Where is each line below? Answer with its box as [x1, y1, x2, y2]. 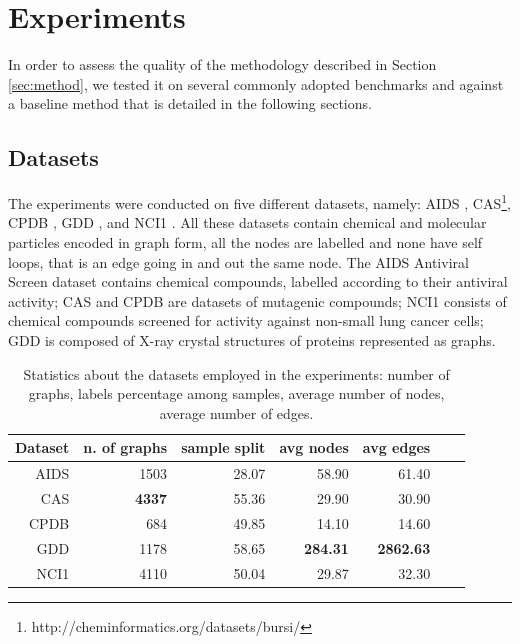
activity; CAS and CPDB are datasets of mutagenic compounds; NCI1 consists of [8, 290, 507, 311]
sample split [181, 437, 266, 458]
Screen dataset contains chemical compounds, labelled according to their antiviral [8, 271, 508, 292]
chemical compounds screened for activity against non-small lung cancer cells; [8, 310, 484, 331]
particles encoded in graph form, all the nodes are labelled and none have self [8, 231, 483, 252]
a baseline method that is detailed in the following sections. [8, 93, 372, 114]
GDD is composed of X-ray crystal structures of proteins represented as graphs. [8, 329, 496, 350]
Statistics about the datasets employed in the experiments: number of [23, 363, 450, 384]
